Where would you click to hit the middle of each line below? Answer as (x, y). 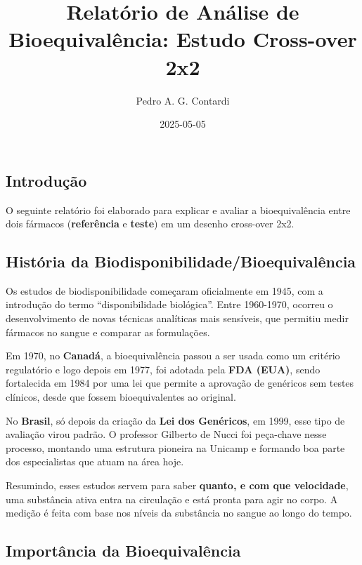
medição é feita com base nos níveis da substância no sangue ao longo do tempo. (179, 513)
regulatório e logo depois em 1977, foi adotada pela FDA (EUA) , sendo (163, 369)
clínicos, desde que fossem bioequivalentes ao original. (121, 397)
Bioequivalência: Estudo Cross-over (183, 39)
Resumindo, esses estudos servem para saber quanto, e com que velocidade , (177, 485)
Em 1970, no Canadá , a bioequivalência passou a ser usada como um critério (173, 355)
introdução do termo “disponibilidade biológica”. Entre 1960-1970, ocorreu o (169, 304)
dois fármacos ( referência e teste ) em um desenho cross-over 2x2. (150, 224)
